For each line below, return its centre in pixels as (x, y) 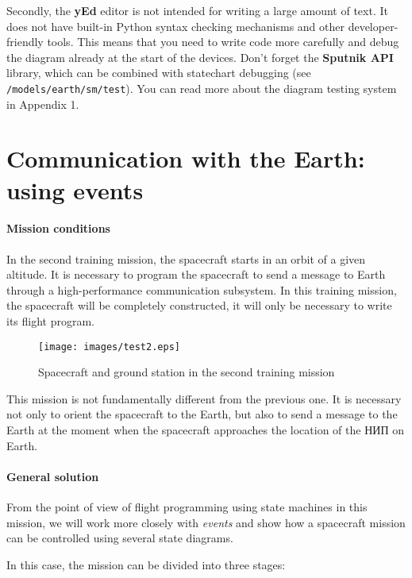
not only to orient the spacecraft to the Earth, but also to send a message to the (202, 414)
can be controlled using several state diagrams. (120, 538)
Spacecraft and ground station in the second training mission (187, 372)
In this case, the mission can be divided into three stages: (146, 564)
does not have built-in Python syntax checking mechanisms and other (175, 26)
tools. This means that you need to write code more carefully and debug (223, 42)
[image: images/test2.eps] (109, 347)
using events (75, 189)
